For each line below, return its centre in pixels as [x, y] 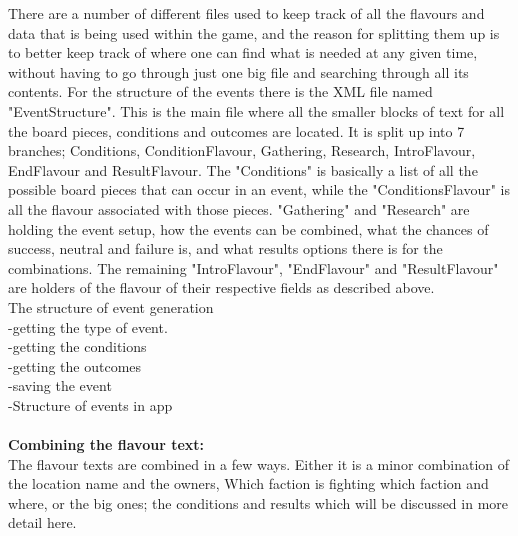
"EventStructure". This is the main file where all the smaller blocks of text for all [256, 110]
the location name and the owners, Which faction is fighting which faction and [248, 483]
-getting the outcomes [75, 365]
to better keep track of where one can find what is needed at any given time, [243, 52]
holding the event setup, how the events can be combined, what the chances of [248, 228]
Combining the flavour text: [106, 444]
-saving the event [60, 385]
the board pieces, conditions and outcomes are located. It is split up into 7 [236, 130]
